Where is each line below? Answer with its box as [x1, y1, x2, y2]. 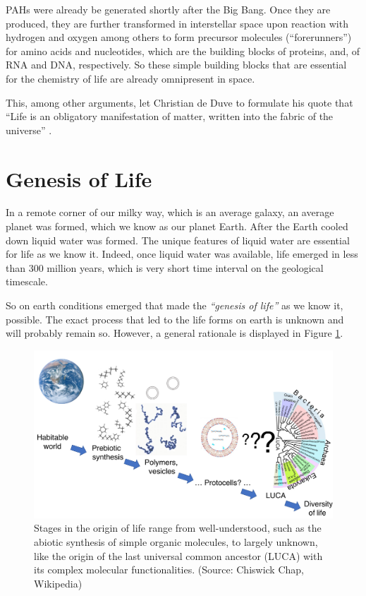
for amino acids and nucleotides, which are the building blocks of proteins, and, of [6, 43, 360, 58]
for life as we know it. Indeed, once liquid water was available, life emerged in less [6, 246, 358, 261]
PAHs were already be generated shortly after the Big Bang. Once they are [6, 2, 331, 16]
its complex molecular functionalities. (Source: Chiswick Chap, [34, 562, 304, 577]
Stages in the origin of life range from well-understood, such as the [34, 520, 322, 535]
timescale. [6, 274, 48, 289]
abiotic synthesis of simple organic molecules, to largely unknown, [34, 535, 318, 549]
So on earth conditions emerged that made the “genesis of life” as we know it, [6, 298, 343, 313]
